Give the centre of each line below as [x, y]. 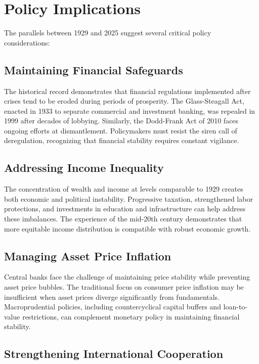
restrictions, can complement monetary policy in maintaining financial [131, 316]
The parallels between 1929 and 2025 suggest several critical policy [108, 33]
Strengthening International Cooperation [114, 354]
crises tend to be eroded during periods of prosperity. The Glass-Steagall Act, [124, 101]
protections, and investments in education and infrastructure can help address [125, 209]
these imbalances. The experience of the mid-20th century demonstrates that [123, 219]
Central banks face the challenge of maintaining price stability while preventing [127, 277]
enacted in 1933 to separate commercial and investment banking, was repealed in [130, 110]
